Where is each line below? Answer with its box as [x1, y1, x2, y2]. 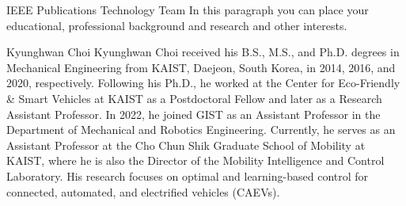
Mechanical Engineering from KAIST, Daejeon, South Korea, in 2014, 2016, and [6, 59, 396, 75]
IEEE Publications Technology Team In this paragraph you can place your [6, 2, 369, 17]
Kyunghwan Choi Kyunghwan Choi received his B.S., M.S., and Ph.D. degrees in [6, 44, 400, 60]
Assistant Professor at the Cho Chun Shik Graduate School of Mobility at [6, 136, 366, 153]
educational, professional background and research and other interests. [6, 17, 347, 33]
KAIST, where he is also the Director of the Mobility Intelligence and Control [6, 152, 385, 169]
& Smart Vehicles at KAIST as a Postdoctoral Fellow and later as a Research [6, 90, 382, 106]
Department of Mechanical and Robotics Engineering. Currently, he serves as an [6, 121, 396, 138]
